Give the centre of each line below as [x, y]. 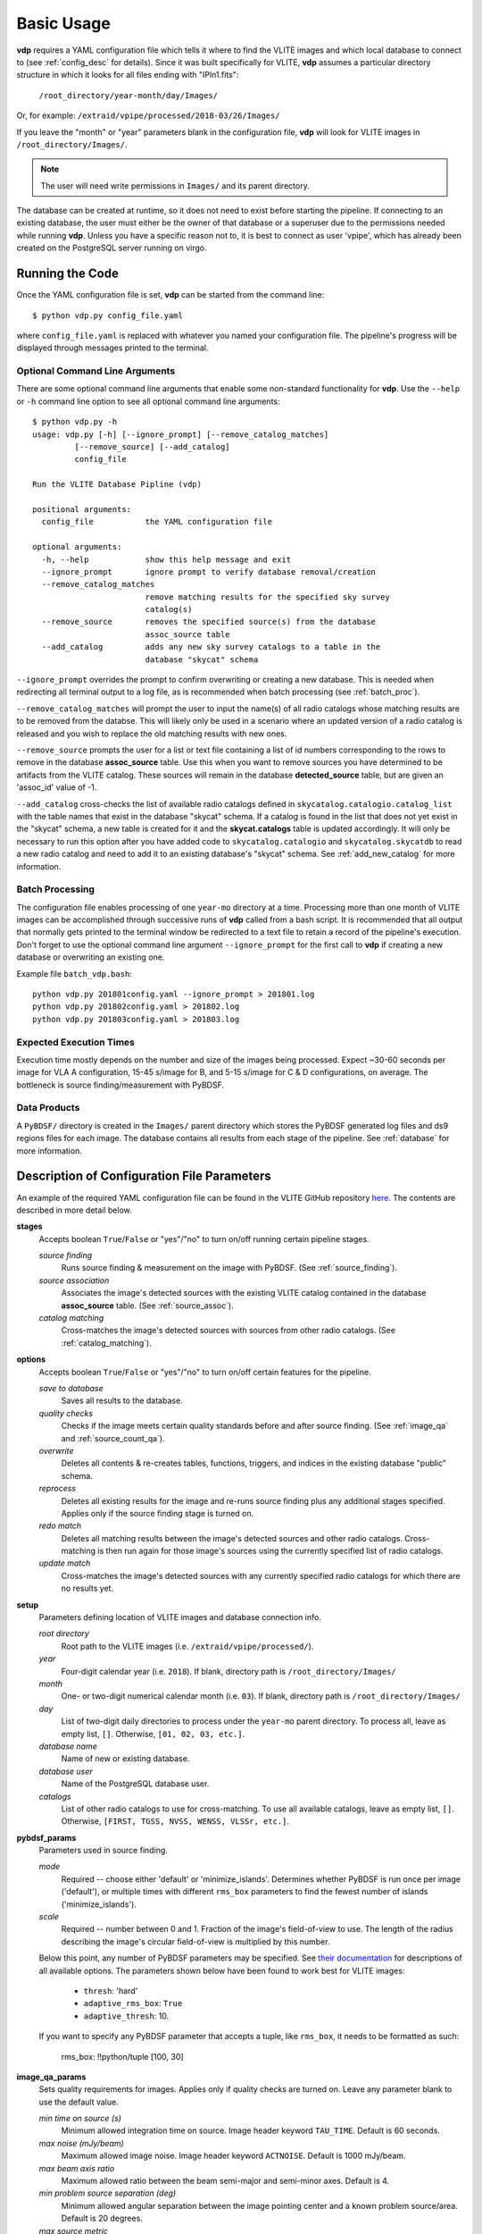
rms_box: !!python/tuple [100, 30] [122, 2056]
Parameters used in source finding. [104, 1851]
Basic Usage [63, 23]
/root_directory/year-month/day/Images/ [129, 95]
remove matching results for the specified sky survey [267, 597]
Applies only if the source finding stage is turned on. [158, 1513]
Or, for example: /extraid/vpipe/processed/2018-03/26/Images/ [148, 115]
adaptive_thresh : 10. [126, 2016]
